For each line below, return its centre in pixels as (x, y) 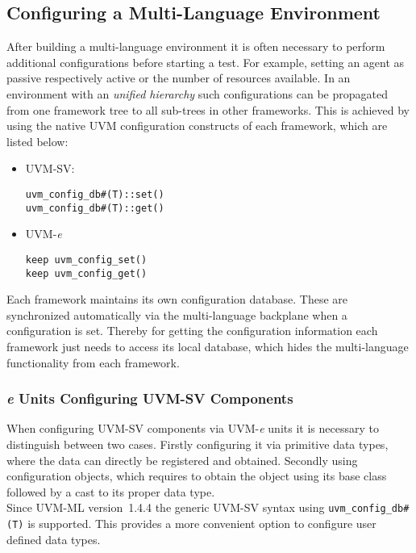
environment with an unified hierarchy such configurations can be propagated (197, 93)
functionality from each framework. (93, 362)
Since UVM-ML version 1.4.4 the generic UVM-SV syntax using (166, 507)
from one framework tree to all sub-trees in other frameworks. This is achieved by (208, 109)
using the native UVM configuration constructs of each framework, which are (197, 126)
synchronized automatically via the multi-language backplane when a (177, 314)
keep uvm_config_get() (86, 273)
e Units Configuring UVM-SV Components (150, 398)
